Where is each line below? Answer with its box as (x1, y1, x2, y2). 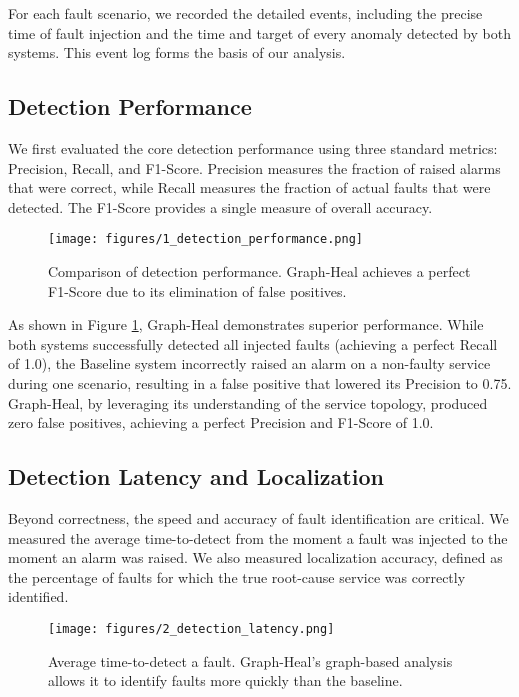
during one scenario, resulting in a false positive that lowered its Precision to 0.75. (8, 372, 512, 393)
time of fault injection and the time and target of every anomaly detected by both (8, 22, 511, 43)
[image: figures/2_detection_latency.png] (48, 621, 335, 636)
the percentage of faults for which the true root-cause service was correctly (8, 566, 466, 587)
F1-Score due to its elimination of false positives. (48, 280, 347, 301)
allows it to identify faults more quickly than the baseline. (48, 670, 403, 691)
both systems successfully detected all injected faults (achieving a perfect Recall (8, 333, 498, 354)
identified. (8, 586, 69, 607)
